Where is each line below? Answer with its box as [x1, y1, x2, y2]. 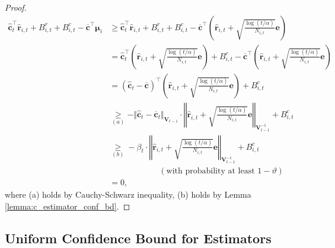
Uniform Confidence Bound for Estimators [5, 228, 272, 247]
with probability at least [166, 167, 255, 176]
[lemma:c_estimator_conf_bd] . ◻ [5, 200, 130, 212]
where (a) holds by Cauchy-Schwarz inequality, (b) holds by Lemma [5, 188, 251, 201]
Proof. [5, 1, 27, 13]
